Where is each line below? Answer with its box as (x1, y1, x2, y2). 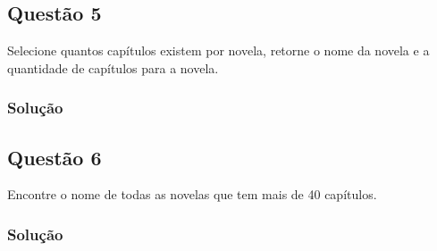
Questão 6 (7, 143, 102, 171)
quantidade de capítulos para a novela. (7, 58, 219, 77)
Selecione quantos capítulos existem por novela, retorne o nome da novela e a (7, 41, 430, 60)
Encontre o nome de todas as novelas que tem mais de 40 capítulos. (7, 185, 377, 204)
